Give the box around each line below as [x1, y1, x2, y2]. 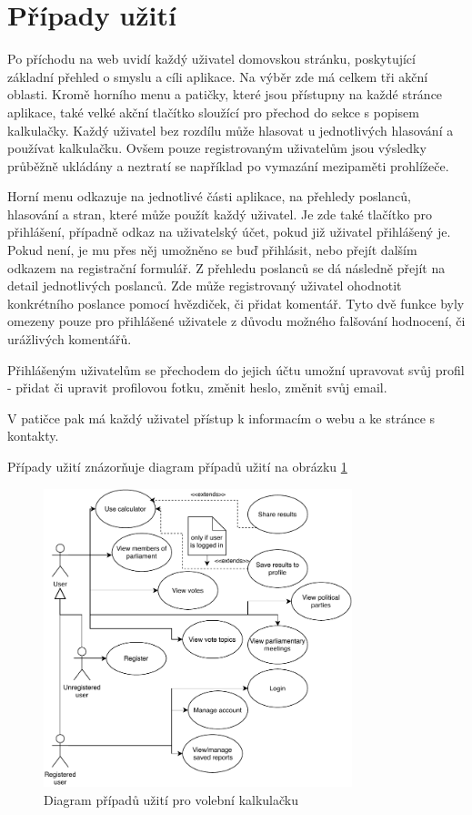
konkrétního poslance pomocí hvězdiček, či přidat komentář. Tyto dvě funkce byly [7, 293, 465, 312]
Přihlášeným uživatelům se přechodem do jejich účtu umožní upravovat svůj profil [7, 360, 465, 379]
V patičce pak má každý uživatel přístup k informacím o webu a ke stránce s [7, 408, 436, 427]
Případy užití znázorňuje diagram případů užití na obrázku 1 [7, 457, 347, 475]
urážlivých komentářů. [7, 330, 132, 349]
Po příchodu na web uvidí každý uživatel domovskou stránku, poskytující [7, 49, 416, 68]
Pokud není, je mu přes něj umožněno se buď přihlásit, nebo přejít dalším [7, 240, 417, 260]
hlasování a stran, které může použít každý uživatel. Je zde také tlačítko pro [7, 204, 433, 223]
